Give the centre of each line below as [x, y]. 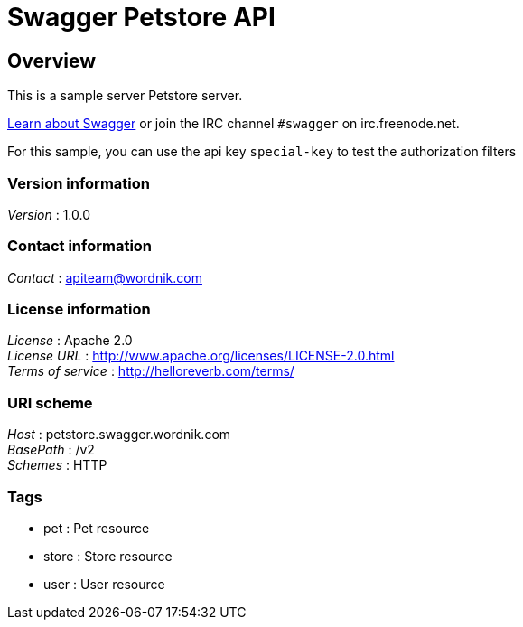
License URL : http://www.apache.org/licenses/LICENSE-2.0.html [201, 356]
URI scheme [50, 402]
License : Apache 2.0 [70, 341]
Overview [52, 61]
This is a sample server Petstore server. [125, 96]
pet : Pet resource [97, 528]
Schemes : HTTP [57, 465]
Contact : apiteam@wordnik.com [105, 277]
